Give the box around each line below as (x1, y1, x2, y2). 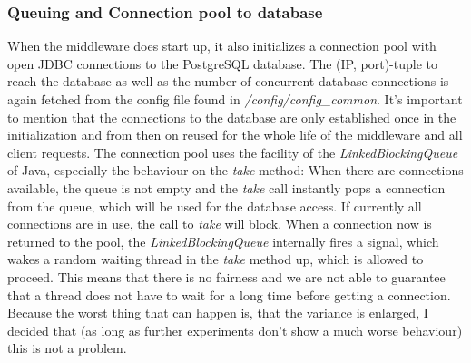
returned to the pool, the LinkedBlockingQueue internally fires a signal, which (7, 231, 439, 250)
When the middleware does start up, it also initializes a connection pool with (7, 36, 437, 55)
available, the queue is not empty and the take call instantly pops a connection (7, 178, 446, 197)
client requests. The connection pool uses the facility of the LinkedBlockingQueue (7, 142, 458, 162)
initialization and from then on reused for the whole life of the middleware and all (7, 125, 463, 144)
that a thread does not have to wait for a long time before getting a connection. (7, 285, 451, 304)
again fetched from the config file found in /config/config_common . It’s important (7, 90, 463, 108)
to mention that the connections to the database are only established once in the (7, 107, 456, 126)
